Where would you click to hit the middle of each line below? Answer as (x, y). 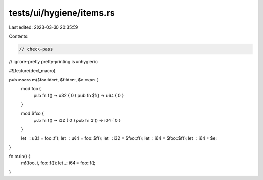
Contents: (19, 36)
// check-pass (36, 49)
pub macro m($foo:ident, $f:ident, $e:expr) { (54, 80)
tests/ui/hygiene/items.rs (62, 13)
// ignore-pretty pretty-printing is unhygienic (54, 61)
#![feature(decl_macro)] (33, 71)
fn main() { (20, 156)
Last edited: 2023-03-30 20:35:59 (44, 27)
